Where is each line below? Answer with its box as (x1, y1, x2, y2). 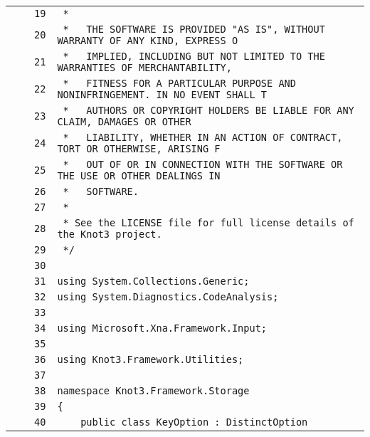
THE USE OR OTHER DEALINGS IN (57, 170, 221, 181)
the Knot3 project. (57, 228, 162, 240)
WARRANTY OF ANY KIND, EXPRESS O (57, 35, 238, 46)
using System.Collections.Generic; (57, 275, 250, 287)
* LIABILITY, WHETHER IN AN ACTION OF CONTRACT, (63, 132, 343, 143)
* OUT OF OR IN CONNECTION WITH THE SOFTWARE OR (63, 159, 343, 170)
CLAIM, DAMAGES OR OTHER (57, 116, 191, 127)
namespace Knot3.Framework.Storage (57, 385, 250, 396)
